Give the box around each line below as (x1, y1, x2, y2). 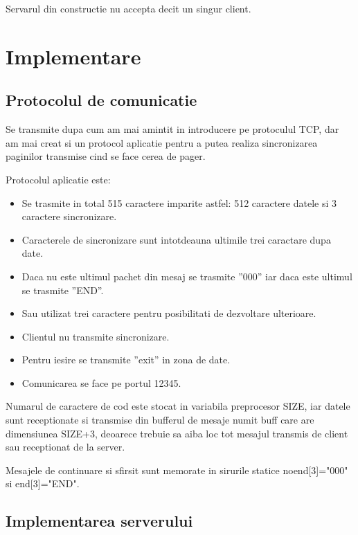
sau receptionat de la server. (6, 439, 125, 454)
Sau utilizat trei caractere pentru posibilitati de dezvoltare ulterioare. (21, 306, 316, 320)
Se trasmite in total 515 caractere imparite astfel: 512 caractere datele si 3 (21, 195, 337, 210)
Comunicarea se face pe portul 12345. (21, 375, 181, 390)
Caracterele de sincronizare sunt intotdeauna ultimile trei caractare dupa (21, 232, 331, 246)
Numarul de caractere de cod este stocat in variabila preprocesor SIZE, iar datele (6, 399, 350, 413)
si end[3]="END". (6, 476, 80, 491)
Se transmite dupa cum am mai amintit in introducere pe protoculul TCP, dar (6, 122, 339, 136)
